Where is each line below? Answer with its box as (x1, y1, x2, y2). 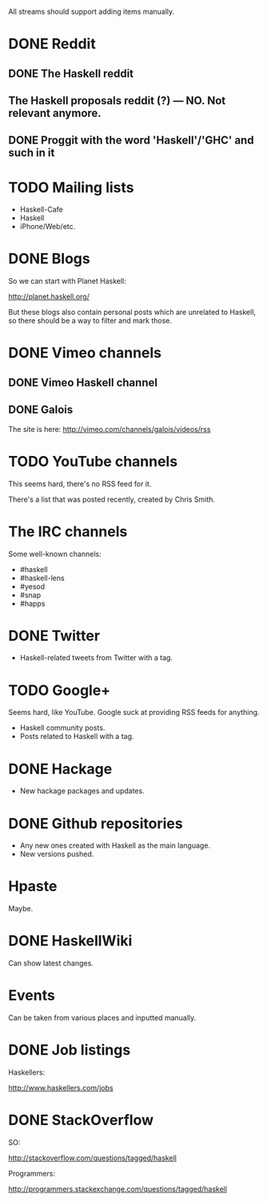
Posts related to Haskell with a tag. (19, 732, 134, 741)
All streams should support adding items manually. (8, 7, 175, 16)
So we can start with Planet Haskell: (8, 276, 126, 286)
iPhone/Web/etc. (19, 222, 76, 232)
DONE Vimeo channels (8, 344, 162, 362)
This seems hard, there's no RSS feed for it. (8, 478, 152, 488)
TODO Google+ (8, 681, 111, 700)
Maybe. (8, 904, 34, 914)
